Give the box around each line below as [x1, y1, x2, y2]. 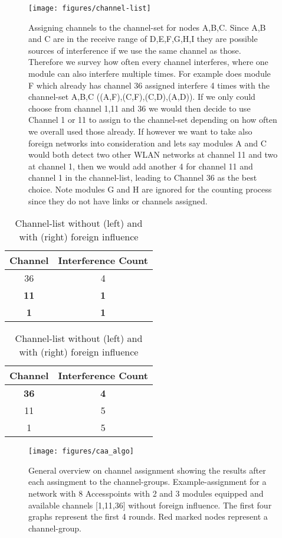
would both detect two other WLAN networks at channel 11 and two [28, 148, 278, 161]
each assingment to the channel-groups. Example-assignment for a [28, 475, 267, 488]
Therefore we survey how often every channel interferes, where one [28, 56, 268, 68]
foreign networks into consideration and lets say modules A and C [28, 136, 267, 149]
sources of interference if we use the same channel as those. [28, 44, 241, 56]
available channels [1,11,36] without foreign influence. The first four [28, 498, 272, 511]
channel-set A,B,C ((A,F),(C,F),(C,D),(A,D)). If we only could [28, 90, 255, 103]
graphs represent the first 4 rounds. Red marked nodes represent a [28, 510, 268, 523]
